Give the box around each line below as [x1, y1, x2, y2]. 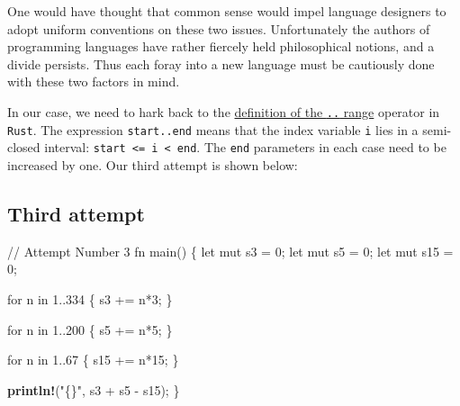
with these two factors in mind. [7, 72, 180, 91]
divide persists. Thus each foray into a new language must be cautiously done [7, 54, 435, 73]
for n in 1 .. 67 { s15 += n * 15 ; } [7, 350, 179, 369]
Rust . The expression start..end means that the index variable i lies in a [7, 120, 419, 139]
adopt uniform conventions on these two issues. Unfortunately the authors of [7, 19, 430, 38]
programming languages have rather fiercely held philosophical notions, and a [7, 37, 435, 56]
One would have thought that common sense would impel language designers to [7, 2, 446, 20]
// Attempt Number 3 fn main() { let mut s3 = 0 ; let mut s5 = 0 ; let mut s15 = [7, 241, 454, 260]
